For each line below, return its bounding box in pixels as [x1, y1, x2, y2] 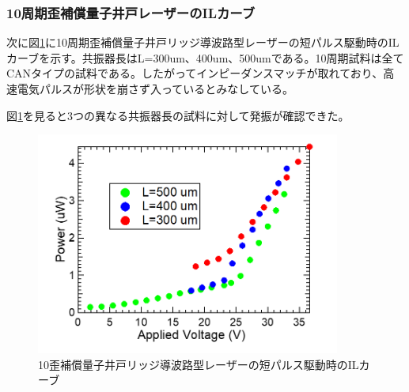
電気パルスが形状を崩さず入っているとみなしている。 [17, 81, 293, 96]
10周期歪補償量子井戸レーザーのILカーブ [6, 2, 256, 22]
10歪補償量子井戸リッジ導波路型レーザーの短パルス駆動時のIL [38, 356, 359, 372]
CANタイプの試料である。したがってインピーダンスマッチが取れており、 [6, 65, 384, 81]
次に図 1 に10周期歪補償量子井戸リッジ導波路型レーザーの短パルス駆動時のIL [6, 34, 400, 51]
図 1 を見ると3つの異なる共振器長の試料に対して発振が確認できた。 [6, 107, 350, 123]
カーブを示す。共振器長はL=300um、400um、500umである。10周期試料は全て [6, 49, 404, 66]
